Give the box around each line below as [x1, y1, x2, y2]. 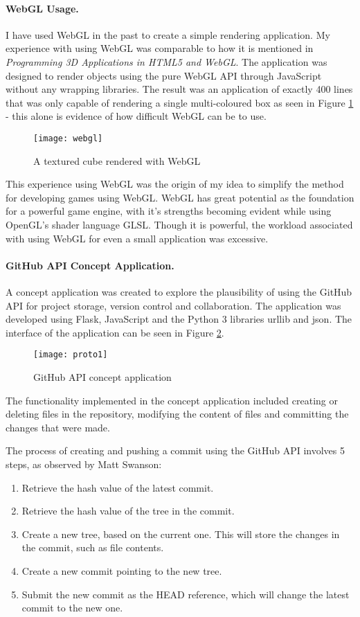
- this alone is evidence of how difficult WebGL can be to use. [6, 109, 267, 123]
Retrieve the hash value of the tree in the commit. [21, 503, 235, 518]
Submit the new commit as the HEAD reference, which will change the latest [21, 587, 350, 601]
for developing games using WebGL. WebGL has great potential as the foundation [6, 190, 354, 204]
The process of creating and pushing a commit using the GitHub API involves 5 [6, 443, 345, 458]
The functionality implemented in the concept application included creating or [6, 393, 339, 407]
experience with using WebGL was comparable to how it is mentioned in [6, 41, 314, 55]
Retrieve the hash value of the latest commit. [21, 480, 214, 494]
